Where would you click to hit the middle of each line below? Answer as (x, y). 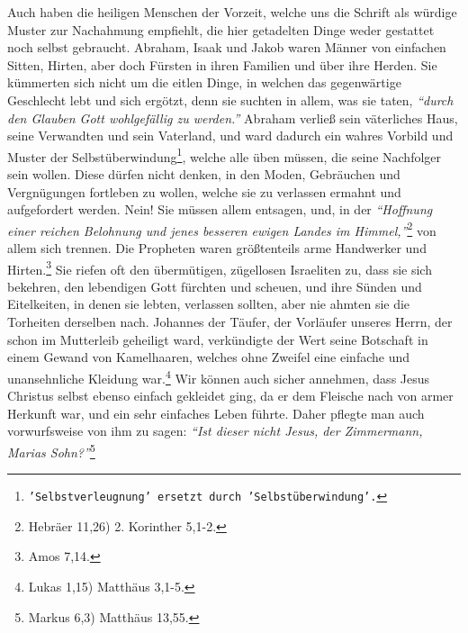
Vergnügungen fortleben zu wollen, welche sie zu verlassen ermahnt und (204, 191)
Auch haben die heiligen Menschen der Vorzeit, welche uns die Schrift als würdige (232, 12)
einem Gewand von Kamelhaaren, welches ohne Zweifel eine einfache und (209, 357)
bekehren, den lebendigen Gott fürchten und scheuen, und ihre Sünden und (215, 286)
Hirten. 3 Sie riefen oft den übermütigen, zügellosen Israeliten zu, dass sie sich (220, 267)
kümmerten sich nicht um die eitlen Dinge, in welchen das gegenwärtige (204, 82)
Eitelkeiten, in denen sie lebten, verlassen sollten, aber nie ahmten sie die (209, 304)
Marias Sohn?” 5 (51, 450)
